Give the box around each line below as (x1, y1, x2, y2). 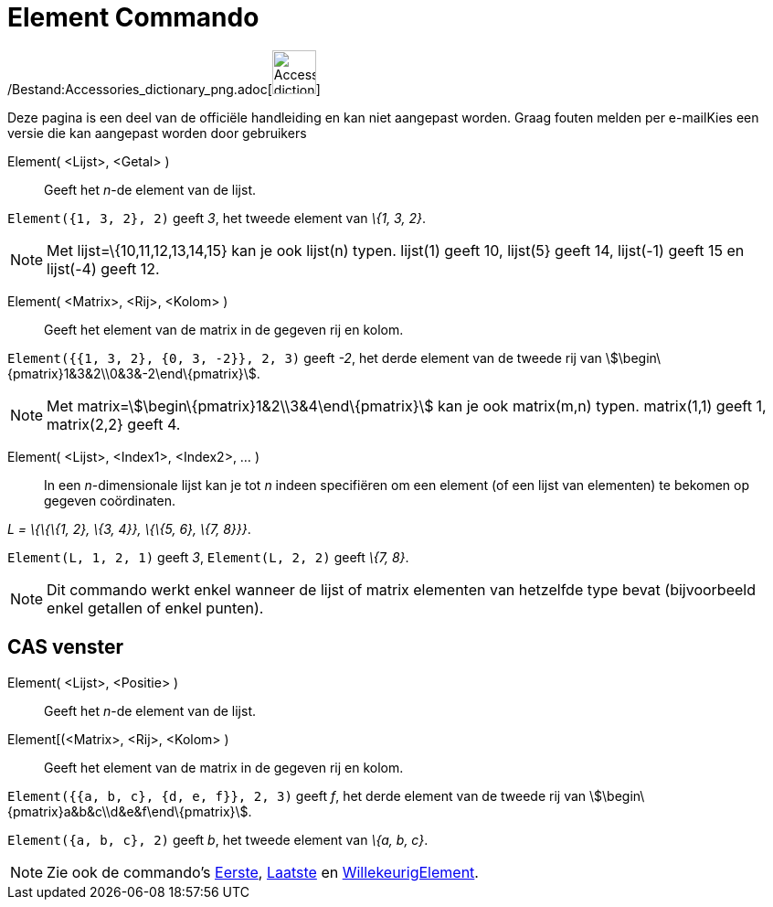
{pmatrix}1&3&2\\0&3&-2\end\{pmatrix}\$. (7, 365, 260, 381)
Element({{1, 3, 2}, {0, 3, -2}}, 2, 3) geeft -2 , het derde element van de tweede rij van (7, 349, 602, 366)
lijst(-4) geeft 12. (47, 259, 160, 278)
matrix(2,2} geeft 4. (47, 414, 181, 433)
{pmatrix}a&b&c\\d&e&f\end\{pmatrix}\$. (7, 803, 252, 819)
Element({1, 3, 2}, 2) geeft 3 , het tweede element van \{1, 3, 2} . (7, 209, 426, 226)
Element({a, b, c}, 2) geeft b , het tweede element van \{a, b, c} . (7, 831, 429, 848)
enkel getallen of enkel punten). (47, 598, 264, 617)
